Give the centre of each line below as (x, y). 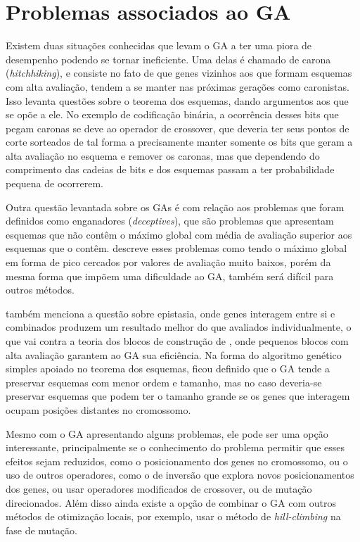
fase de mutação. (41, 530)
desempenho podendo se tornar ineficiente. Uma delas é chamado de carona (168, 59)
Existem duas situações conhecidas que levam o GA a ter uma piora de (159, 45)
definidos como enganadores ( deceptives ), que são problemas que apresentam (170, 221)
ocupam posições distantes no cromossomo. (98, 409)
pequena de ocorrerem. (54, 183)
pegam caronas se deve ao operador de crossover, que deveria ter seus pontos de (178, 128)
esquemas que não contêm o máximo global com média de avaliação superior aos (179, 234)
